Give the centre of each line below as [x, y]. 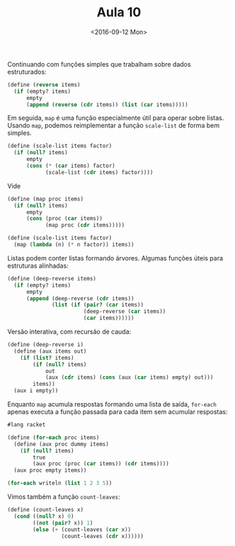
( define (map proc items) [45, 199]
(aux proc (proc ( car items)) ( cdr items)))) [101, 464]
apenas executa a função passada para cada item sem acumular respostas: [117, 412]
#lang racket [27, 425]
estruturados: [27, 72]
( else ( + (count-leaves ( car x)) [82, 529]
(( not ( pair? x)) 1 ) [63, 523]
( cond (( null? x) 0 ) [44, 516]
